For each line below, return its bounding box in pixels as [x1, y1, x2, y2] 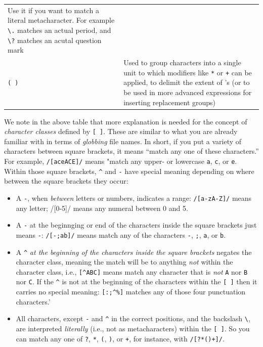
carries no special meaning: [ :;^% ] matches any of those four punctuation [16, 286, 246, 297]
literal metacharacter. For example [8, 15, 115, 25]
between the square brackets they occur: [4, 176, 128, 186]
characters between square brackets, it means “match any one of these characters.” [4, 146, 259, 156]
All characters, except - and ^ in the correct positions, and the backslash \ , [16, 313, 250, 324]
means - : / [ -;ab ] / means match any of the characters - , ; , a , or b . [16, 229, 226, 240]
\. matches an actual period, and [8, 24, 111, 35]
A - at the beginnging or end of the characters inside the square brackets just [16, 220, 257, 230]
